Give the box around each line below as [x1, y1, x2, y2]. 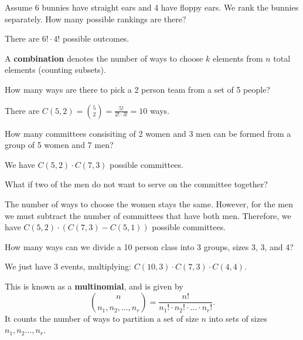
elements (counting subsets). [5, 63, 106, 76]
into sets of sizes [209, 312, 267, 324]
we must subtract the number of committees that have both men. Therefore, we [5, 209, 291, 221]
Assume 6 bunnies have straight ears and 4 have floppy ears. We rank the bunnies [5, 1, 299, 13]
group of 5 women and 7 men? [5, 139, 114, 151]
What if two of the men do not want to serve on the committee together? [5, 178, 268, 190]
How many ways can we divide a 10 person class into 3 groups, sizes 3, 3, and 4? [5, 240, 294, 253]
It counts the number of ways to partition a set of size [5, 312, 199, 324]
